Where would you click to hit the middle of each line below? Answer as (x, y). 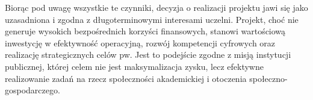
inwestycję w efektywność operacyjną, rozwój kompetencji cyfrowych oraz (140, 42)
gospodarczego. (33, 90)
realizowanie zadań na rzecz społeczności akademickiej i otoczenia (126, 78)
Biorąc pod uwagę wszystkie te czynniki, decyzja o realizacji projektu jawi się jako (156, 7)
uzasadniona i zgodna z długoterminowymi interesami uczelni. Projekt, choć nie (152, 19)
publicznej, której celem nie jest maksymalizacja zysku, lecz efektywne (134, 66)
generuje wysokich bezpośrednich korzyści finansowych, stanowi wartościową (145, 31)
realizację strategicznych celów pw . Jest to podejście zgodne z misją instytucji (148, 55)
